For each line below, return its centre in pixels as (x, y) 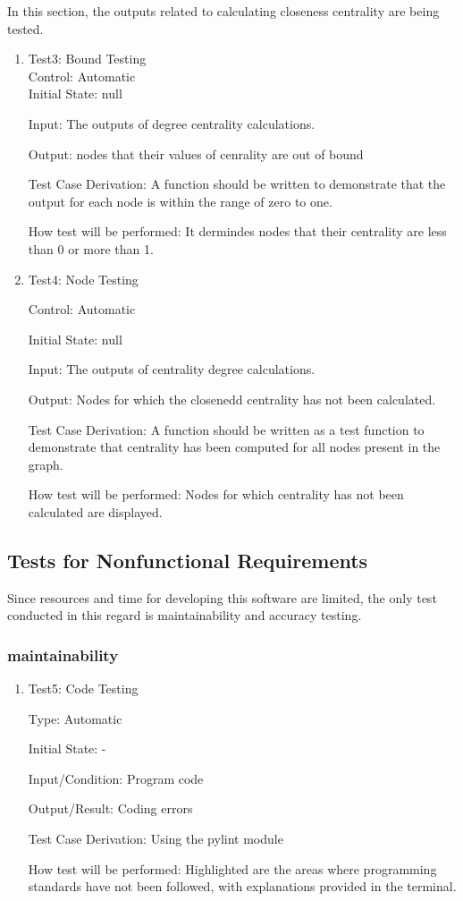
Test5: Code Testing (83, 688)
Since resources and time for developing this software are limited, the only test (222, 597)
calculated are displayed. (95, 511)
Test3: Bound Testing (87, 59)
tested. (25, 28)
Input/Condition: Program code (116, 778)
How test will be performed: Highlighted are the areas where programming (232, 868)
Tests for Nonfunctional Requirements (188, 560)
